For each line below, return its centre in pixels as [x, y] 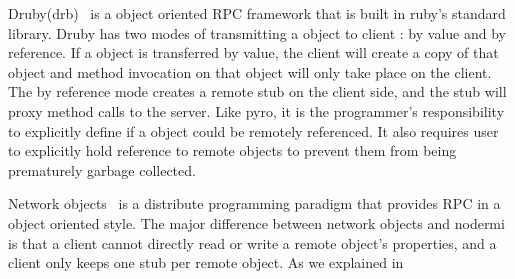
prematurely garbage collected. [102, 169]
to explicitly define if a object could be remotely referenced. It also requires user [253, 130]
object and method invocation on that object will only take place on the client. [250, 71]
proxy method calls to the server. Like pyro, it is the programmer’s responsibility [256, 110]
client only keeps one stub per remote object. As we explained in [206, 262]
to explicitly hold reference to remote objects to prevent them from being [232, 150]
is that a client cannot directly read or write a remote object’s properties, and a [252, 242]
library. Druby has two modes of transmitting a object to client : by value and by [257, 32]
